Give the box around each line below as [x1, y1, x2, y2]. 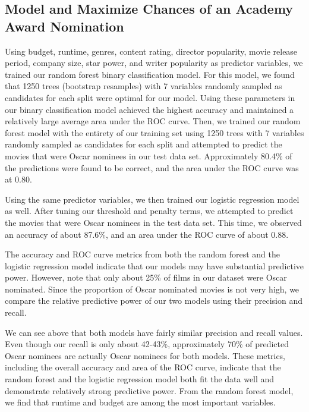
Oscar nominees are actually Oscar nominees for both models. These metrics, [5, 349, 286, 361]
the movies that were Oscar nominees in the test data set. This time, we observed [5, 216, 302, 228]
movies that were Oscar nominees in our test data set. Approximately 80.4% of [5, 149, 292, 162]
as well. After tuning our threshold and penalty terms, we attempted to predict [5, 205, 294, 217]
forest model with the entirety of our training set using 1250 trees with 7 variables [5, 126, 304, 139]
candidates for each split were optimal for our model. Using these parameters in [5, 91, 295, 103]
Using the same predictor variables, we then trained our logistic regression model [5, 193, 299, 205]
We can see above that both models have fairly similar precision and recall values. [5, 326, 303, 338]
